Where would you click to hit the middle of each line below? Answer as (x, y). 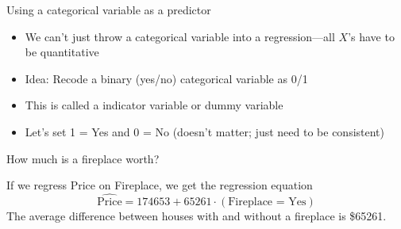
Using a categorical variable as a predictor (109, 10)
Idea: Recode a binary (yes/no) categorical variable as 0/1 (166, 78)
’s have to (371, 36)
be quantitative (62, 52)
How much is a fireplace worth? (83, 158)
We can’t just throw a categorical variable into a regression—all (180, 36)
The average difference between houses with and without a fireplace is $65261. (197, 215)
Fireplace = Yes (267, 202)
